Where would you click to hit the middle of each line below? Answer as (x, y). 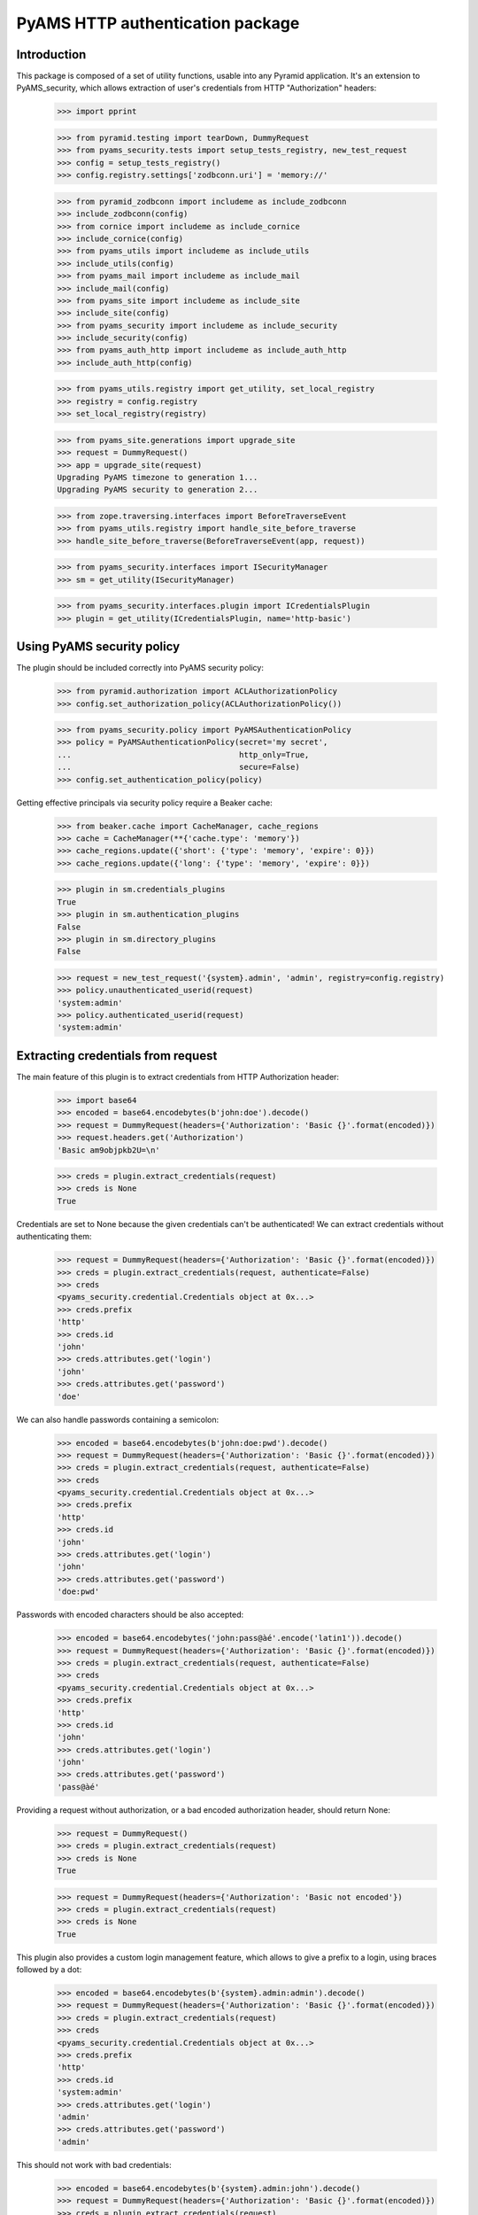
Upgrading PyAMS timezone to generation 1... (158, 477)
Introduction (51, 54)
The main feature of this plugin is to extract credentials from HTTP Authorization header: (178, 1076)
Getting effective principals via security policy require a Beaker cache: (145, 803)
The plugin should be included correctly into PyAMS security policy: (140, 668)
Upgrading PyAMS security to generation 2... (158, 490)
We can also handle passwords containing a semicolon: (118, 1419)
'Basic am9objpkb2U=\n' (109, 1150)
